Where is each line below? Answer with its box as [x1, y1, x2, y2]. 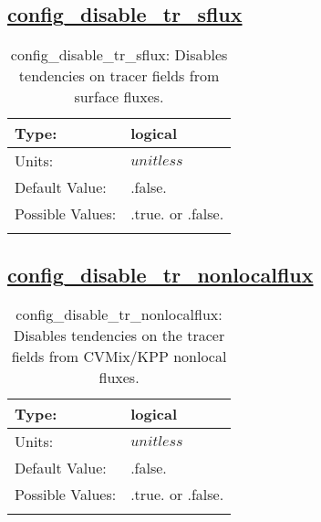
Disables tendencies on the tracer [13, 325, 225, 346]
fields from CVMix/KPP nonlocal [11, 346, 227, 368]
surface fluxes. [74, 86, 164, 108]
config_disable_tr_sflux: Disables [10, 44, 228, 66]
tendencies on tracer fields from [18, 65, 220, 87]
